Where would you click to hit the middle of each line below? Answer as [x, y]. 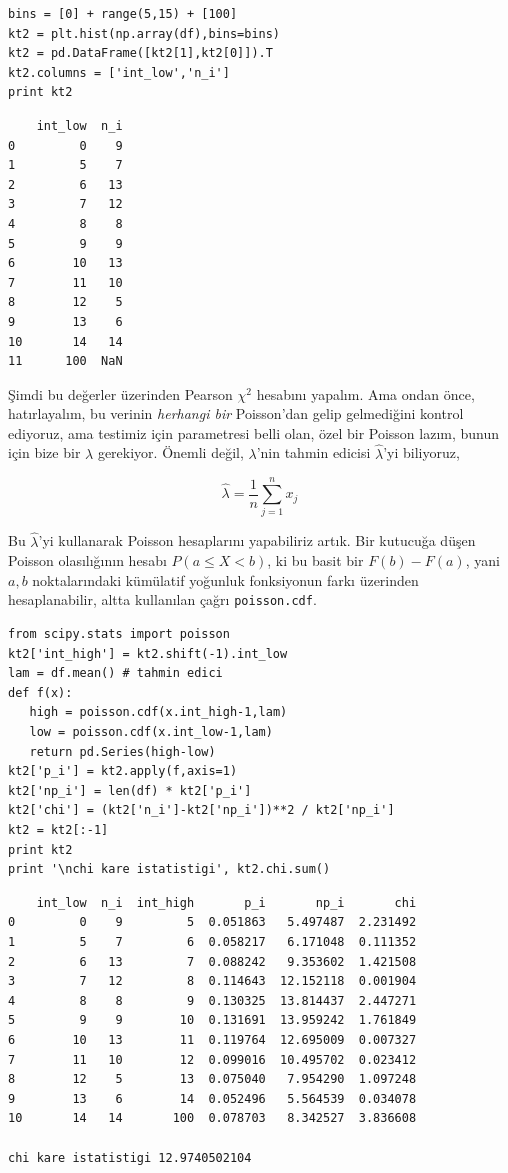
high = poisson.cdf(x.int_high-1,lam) [158, 712]
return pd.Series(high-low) [122, 751]
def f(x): [40, 692]
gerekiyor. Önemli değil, [170, 452]
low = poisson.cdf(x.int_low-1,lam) [151, 732]
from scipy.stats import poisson [119, 634]
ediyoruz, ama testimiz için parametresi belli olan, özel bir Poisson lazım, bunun [254, 432]
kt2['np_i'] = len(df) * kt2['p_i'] [130, 790]
